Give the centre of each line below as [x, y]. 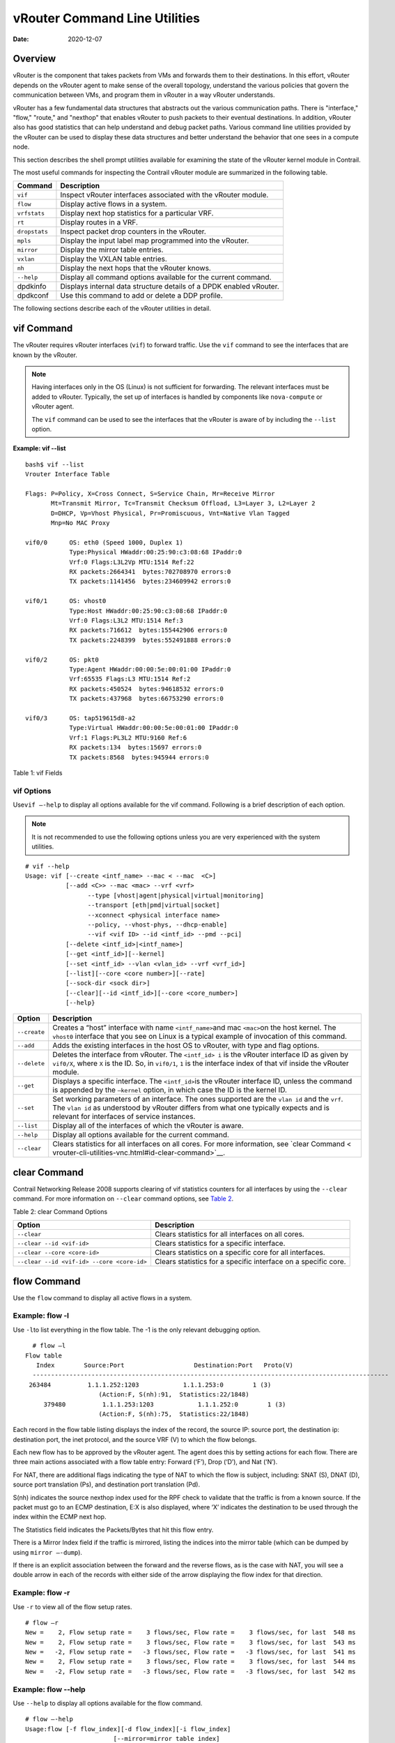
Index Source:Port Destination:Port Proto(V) [165, 1365]
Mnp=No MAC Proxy [80, 523]
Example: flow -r [41, 1593]
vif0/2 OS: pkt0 [62, 660]
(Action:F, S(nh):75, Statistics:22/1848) [174, 1414]
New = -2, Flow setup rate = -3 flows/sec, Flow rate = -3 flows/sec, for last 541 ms [191, 1652]
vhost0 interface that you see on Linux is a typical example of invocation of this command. [200, 1037]
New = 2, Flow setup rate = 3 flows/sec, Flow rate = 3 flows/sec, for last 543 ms [191, 1642]
